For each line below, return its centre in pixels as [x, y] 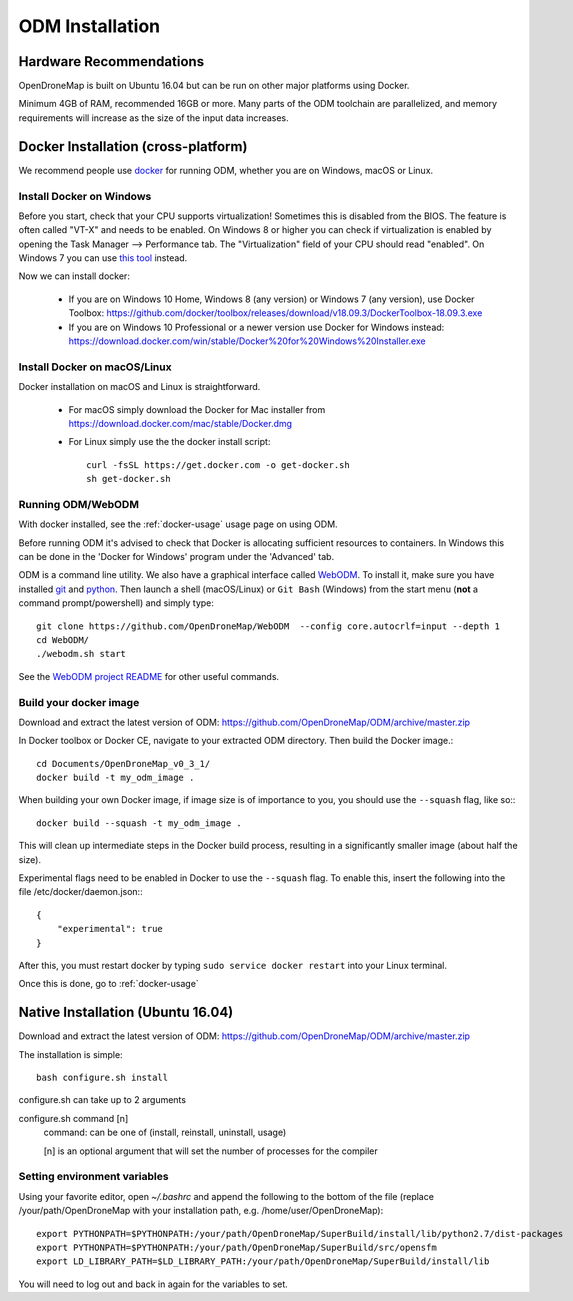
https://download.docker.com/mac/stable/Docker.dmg [180, 423]
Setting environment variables [93, 1177]
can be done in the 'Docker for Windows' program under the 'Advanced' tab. [176, 557]
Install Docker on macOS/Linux [95, 367]
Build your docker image [79, 702]
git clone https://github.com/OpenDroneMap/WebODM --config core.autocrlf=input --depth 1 [268, 626]
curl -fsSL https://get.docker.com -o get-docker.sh [218, 464]
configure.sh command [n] [73, 1118]
